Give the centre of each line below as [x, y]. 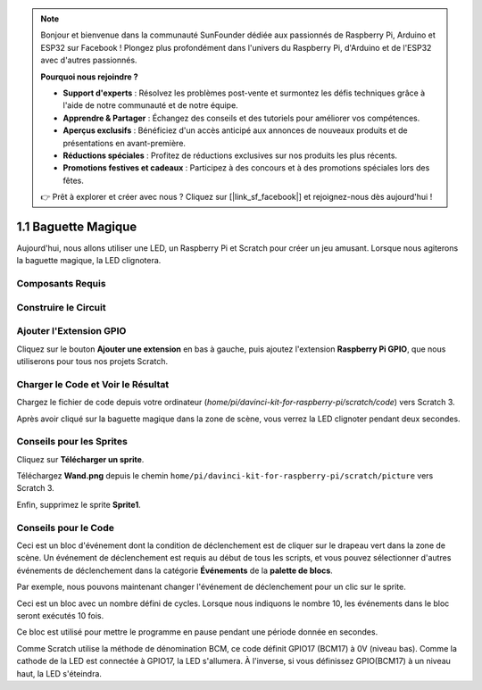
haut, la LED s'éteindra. [59, 673]
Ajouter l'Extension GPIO [71, 331]
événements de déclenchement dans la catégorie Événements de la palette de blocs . [175, 570]
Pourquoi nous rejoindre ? [89, 77]
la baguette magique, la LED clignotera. [89, 261]
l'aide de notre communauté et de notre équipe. [150, 105]
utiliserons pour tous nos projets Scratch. [92, 362]
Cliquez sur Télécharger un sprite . [80, 459]
